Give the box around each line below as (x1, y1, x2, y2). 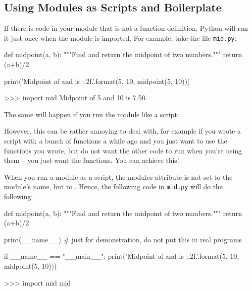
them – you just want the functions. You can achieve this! (4, 155, 179, 165)
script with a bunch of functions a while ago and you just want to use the (4, 136, 227, 146)
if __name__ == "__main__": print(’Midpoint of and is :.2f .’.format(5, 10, (4, 251, 239, 261)
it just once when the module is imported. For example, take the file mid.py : (4, 32, 237, 43)
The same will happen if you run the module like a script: (4, 109, 179, 119)
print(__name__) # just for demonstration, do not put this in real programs (4, 234, 242, 244)
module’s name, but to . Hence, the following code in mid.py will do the (4, 181, 223, 192)
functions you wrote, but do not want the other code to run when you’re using (4, 145, 242, 155)
